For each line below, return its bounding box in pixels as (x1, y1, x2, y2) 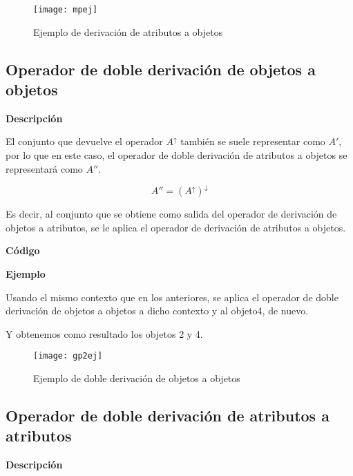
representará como (6, 161, 83, 175)
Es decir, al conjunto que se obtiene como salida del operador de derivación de (6, 207, 337, 221)
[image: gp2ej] (33, 351, 103, 361)
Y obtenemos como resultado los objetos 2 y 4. (6, 326, 203, 341)
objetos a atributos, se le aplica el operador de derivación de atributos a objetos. (6, 220, 346, 234)
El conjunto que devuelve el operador (6, 134, 163, 149)
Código (6, 243, 40, 258)
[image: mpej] (33, 5, 98, 15)
